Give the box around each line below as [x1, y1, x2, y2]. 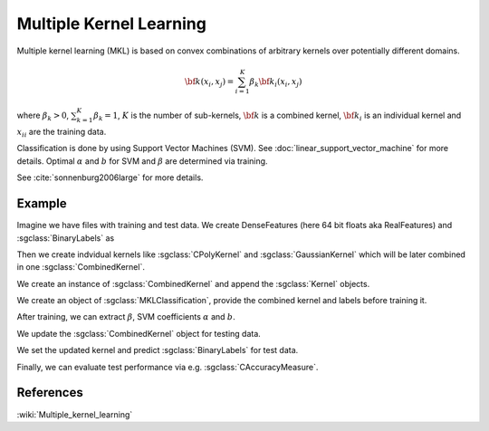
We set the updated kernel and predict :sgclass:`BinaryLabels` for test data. [16, 345, 299, 356]
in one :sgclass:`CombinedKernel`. [16, 262, 145, 273]
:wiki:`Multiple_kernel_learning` [16, 408, 133, 420]
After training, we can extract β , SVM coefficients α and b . [16, 311, 235, 322]
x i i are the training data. [16, 127, 107, 139]
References [16, 385, 83, 400]
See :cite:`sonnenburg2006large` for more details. [16, 172, 204, 183]
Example [16, 196, 67, 212]
